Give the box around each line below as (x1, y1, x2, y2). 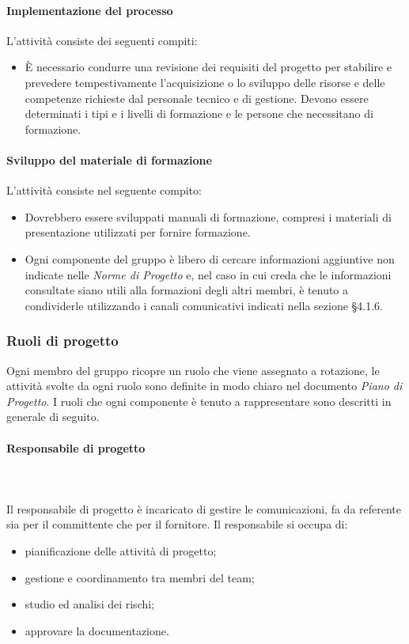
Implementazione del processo (6, 2, 173, 18)
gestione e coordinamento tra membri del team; (25, 569, 255, 585)
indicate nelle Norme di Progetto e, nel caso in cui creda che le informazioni (25, 266, 392, 282)
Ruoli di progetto (6, 331, 119, 350)
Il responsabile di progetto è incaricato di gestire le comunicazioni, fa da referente (6, 500, 401, 517)
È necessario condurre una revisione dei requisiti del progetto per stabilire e (25, 59, 392, 75)
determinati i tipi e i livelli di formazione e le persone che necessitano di (25, 105, 373, 122)
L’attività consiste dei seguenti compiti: (6, 32, 198, 48)
